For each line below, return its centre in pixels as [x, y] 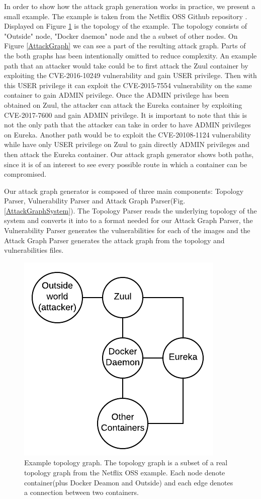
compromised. [25, 174]
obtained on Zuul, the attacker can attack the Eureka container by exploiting [123, 104]
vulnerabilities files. [34, 250]
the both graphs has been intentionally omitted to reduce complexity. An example [130, 55]
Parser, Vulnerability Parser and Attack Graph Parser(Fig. [95, 201]
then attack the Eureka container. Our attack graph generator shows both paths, [129, 154]
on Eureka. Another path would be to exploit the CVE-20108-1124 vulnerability [127, 134]
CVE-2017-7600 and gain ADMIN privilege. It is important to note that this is [125, 115]
